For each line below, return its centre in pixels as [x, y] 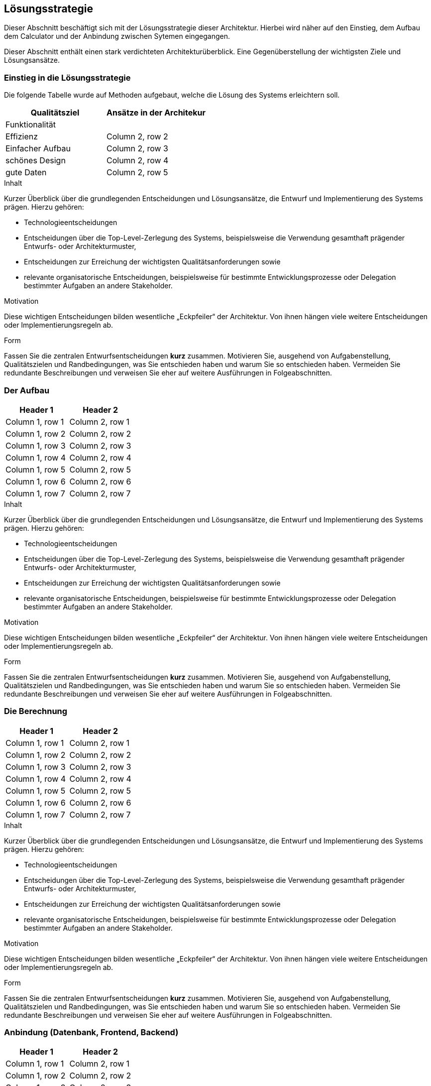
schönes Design [36, 161]
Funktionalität [31, 125]
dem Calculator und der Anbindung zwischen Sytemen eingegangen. [117, 36]
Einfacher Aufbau [38, 149]
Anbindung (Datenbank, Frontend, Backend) [91, 1032]
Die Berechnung [36, 711]
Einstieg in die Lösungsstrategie [67, 77]
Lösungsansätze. [32, 60]
